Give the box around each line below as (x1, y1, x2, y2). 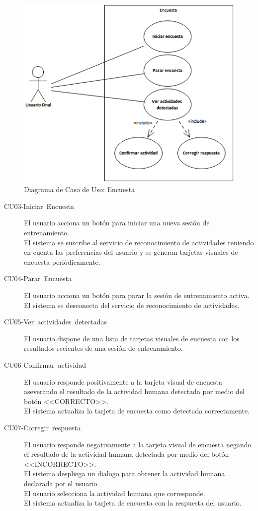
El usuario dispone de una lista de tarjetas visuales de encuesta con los (24, 333, 240, 343)
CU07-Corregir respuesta (4, 422, 81, 432)
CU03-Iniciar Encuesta (4, 201, 75, 211)
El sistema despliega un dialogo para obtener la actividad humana (24, 468, 225, 479)
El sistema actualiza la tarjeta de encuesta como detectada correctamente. (24, 406, 250, 416)
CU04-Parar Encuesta (4, 273, 72, 284)
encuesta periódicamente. (24, 256, 100, 267)
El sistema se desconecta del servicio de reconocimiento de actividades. (24, 300, 240, 310)
